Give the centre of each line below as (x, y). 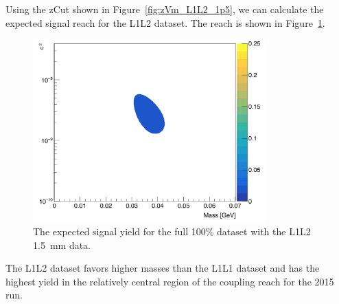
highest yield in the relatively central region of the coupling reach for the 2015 (170, 281)
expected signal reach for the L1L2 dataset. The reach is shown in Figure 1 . (165, 22)
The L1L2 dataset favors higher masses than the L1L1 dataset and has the (163, 268)
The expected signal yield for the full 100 (119, 231)
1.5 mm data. (62, 245)
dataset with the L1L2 (264, 231)
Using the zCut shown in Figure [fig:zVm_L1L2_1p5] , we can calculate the (165, 9)
